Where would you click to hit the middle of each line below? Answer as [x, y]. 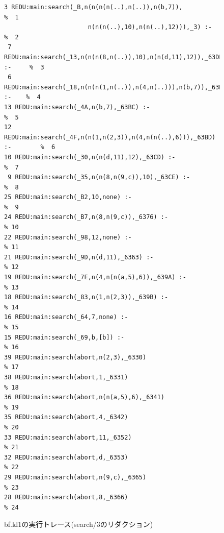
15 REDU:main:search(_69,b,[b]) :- [64, 337]
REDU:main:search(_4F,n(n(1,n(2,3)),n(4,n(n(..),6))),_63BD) [110, 137]
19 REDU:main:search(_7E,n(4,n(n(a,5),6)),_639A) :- [95, 277]
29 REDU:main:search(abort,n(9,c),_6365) [75, 477]
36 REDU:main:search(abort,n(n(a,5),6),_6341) [84, 397]
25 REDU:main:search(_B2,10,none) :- [68, 197]
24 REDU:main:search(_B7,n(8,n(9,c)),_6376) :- [86, 217]
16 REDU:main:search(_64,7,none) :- [66, 317]
